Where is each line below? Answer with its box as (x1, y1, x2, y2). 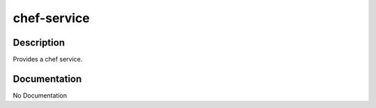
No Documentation (13, 91, 68, 100)
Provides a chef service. (13, 55, 83, 64)
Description (13, 37, 65, 48)
